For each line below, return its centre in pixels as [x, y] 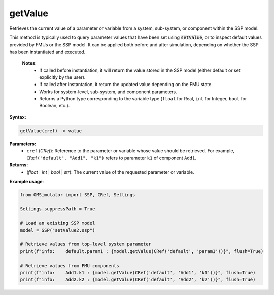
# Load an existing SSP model [58, 223]
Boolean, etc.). [55, 106]
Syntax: [18, 117]
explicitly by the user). [62, 77]
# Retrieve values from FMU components [70, 265]
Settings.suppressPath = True [58, 209]
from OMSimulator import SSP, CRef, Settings [78, 195]
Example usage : [27, 181]
